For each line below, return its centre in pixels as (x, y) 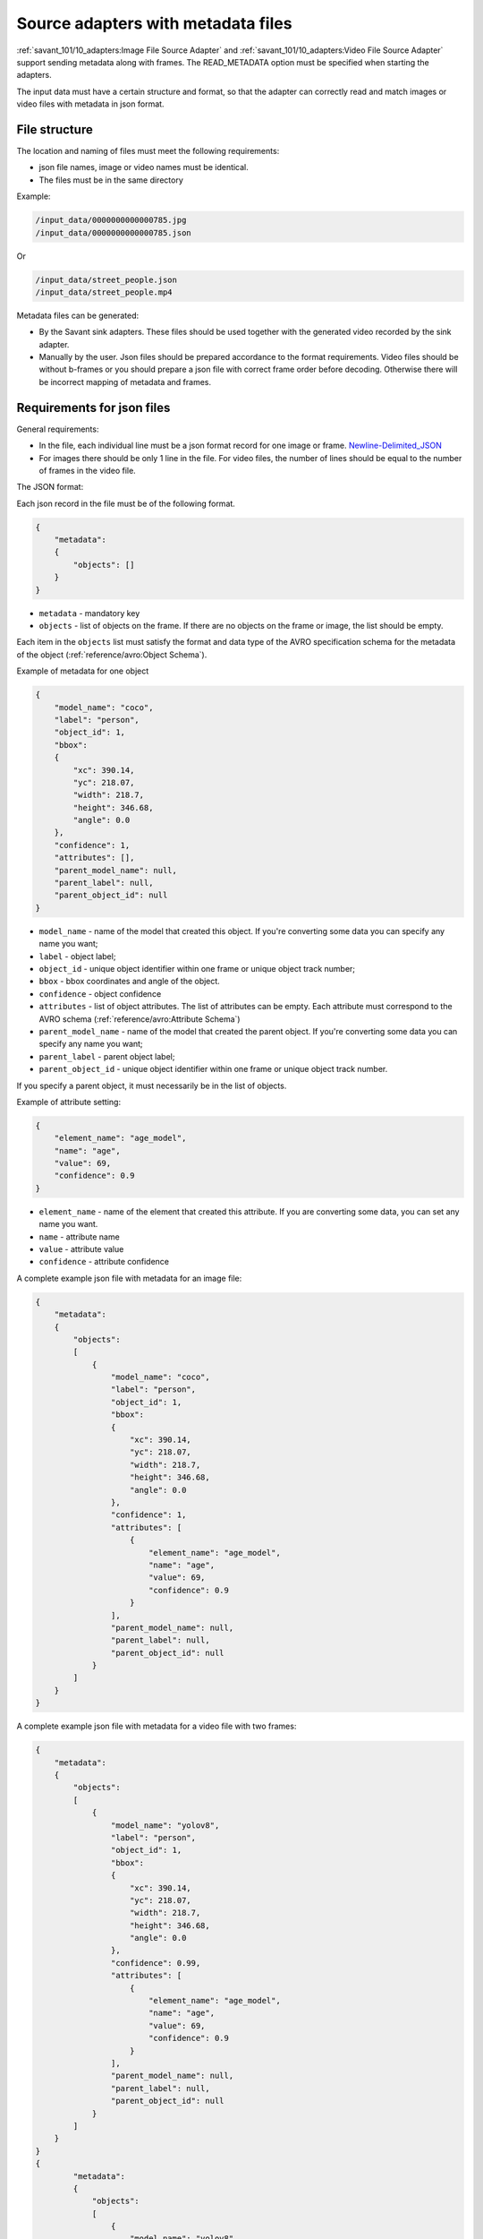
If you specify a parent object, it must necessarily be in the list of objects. (152, 1085)
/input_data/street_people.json (106, 279)
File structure (55, 129)
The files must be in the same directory (111, 180)
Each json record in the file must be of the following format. (126, 503)
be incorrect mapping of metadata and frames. (125, 382)
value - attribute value (81, 1248)
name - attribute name (79, 1237)
